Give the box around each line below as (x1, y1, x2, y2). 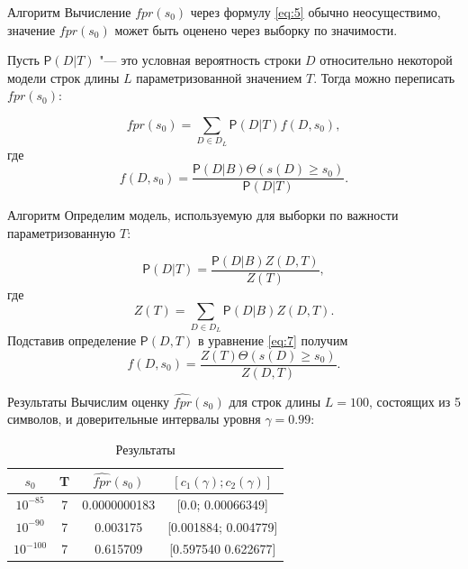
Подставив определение (7, 330, 137, 349)
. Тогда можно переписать (313, 68, 455, 87)
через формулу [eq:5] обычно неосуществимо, (190, 3, 441, 21)
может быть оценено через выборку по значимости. (114, 20, 398, 39)
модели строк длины (7, 68, 120, 87)
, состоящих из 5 (368, 391, 462, 410)
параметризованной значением (136, 68, 302, 87)
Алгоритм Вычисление (7, 3, 131, 21)
